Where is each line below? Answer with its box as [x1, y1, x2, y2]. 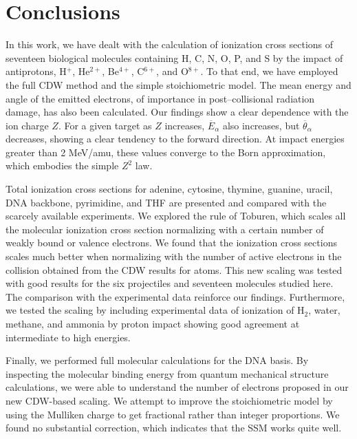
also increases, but [222, 118, 300, 132]
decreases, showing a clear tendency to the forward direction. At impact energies [6, 131, 345, 146]
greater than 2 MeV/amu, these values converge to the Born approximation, [6, 144, 326, 159]
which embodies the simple [6, 158, 119, 173]
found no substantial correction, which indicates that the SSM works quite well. [6, 420, 342, 435]
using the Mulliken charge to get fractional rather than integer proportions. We [6, 407, 340, 421]
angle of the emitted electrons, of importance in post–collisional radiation [6, 91, 315, 105]
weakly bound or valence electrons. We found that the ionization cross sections [6, 235, 337, 250]
